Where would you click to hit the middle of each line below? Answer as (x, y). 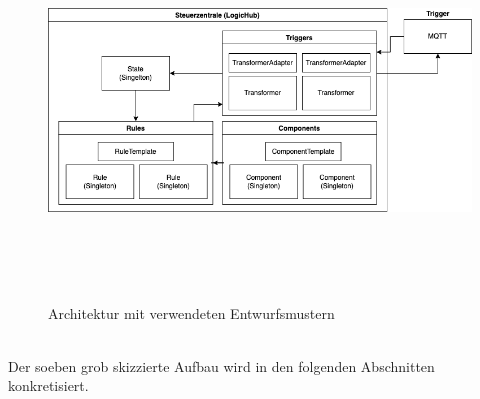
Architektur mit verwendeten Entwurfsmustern (191, 312)
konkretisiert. (48, 385)
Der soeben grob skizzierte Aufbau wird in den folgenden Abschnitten (221, 365)
